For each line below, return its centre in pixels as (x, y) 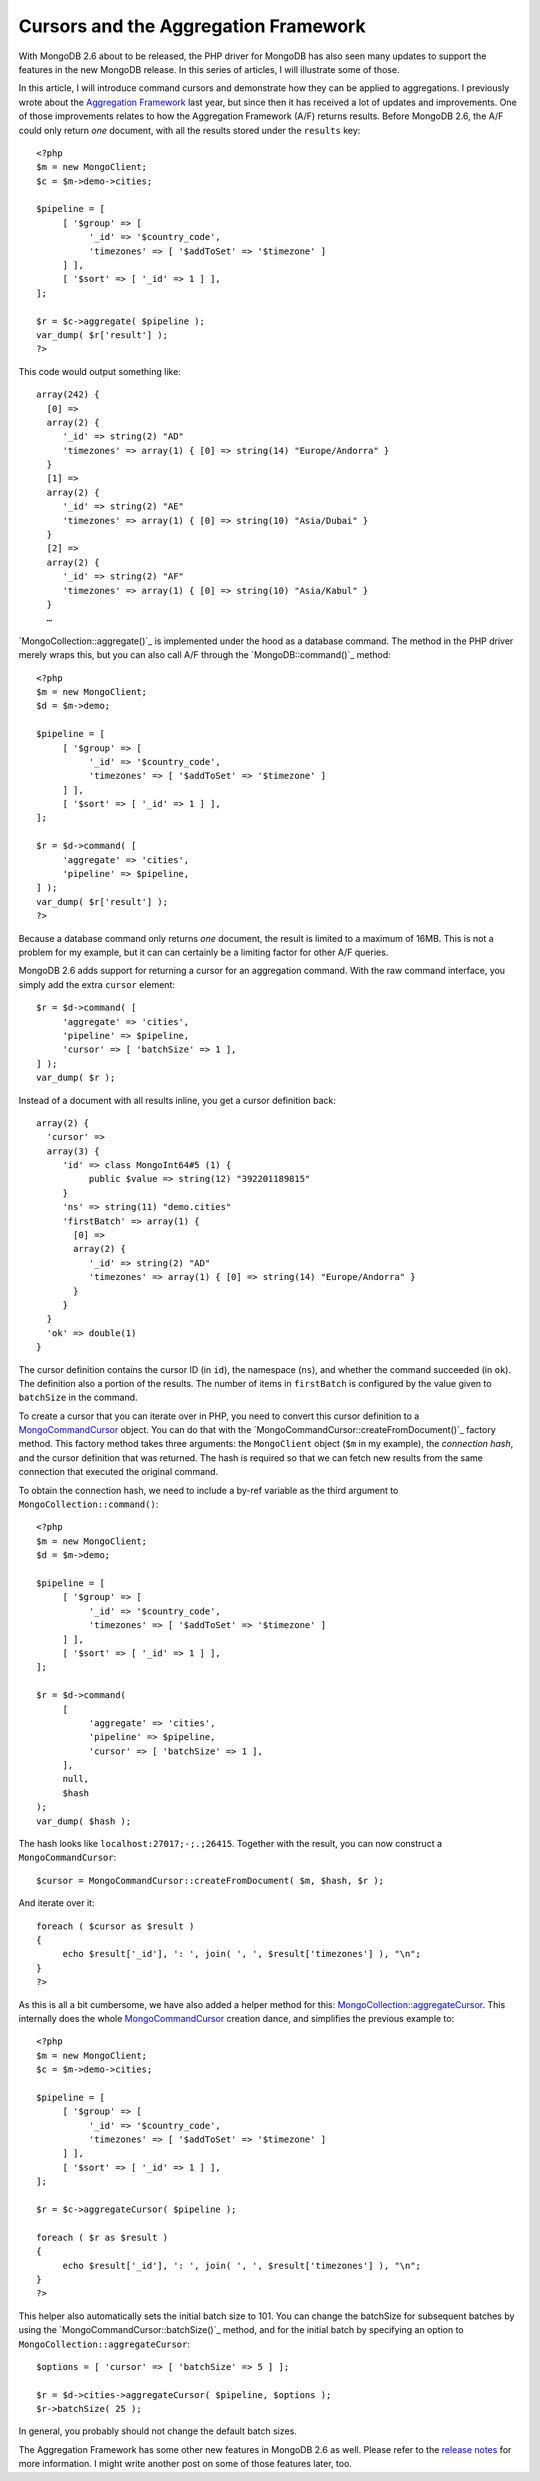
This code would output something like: (100, 371)
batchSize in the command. (78, 1397)
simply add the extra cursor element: (96, 984)
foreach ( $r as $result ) (102, 2237)
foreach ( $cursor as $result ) (115, 1926)
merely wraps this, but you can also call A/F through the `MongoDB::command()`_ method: (205, 655)
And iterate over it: (56, 1903)
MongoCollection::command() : (88, 1504)
